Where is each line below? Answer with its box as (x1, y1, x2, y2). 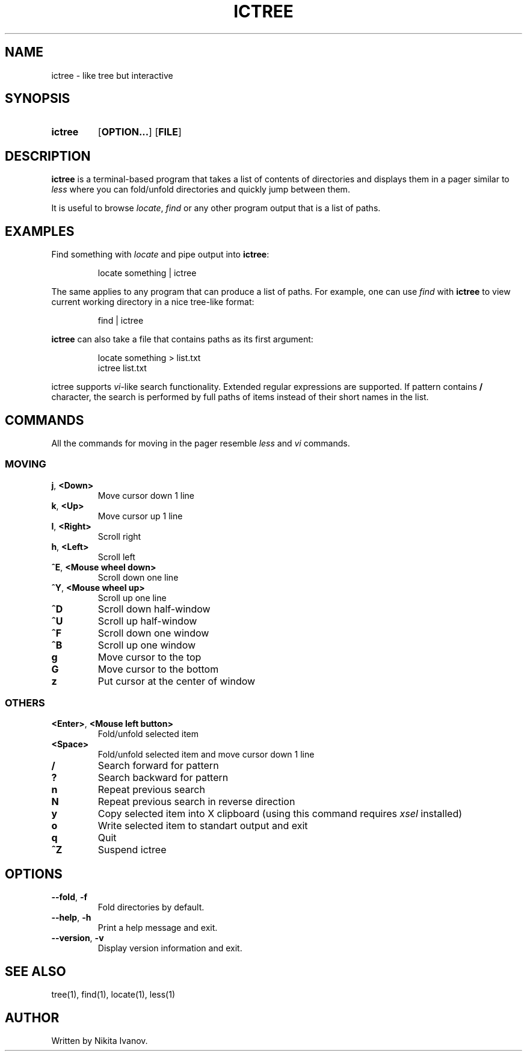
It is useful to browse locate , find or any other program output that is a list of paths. (51, 203, 381, 214)
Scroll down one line (97, 572, 179, 582)
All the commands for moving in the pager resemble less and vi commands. (51, 437, 350, 448)
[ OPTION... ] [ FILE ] (97, 126, 182, 138)
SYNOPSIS (5, 91, 70, 107)
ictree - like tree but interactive (51, 70, 173, 81)
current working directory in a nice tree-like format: (51, 297, 254, 307)
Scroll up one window (97, 638, 196, 651)
